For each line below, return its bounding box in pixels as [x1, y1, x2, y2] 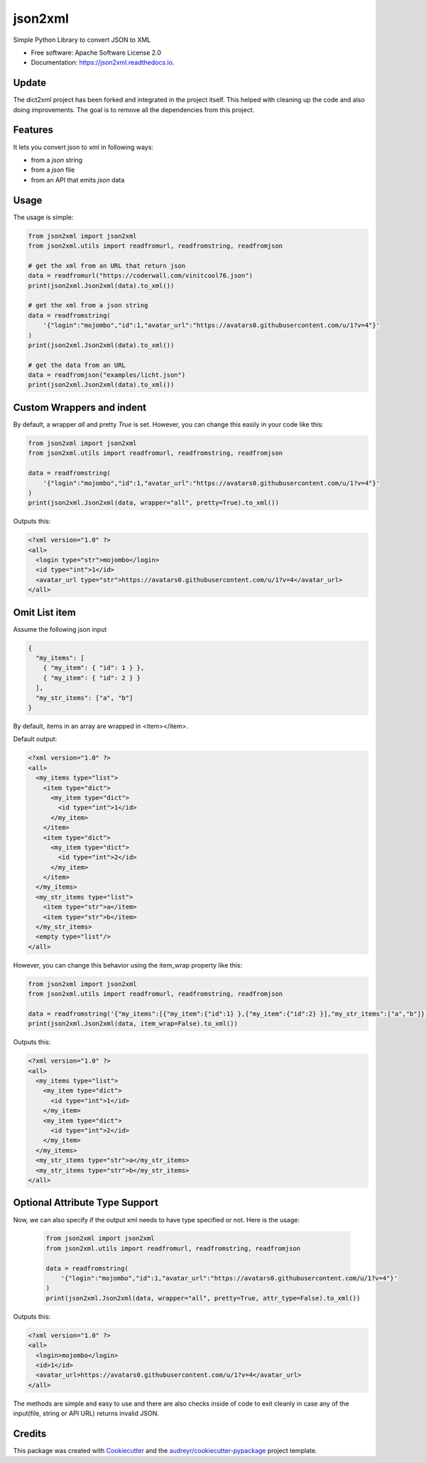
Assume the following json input [13, 625, 107, 633]
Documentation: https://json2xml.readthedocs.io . [31, 58, 175, 67]
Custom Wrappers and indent [13, 401, 147, 413]
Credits [13, 1428, 47, 1440]
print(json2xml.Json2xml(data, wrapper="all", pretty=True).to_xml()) [28, 499, 280, 507]
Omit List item [13, 606, 76, 618]
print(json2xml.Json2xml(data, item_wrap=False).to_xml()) [28, 1019, 238, 1028]
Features [13, 124, 53, 136]
